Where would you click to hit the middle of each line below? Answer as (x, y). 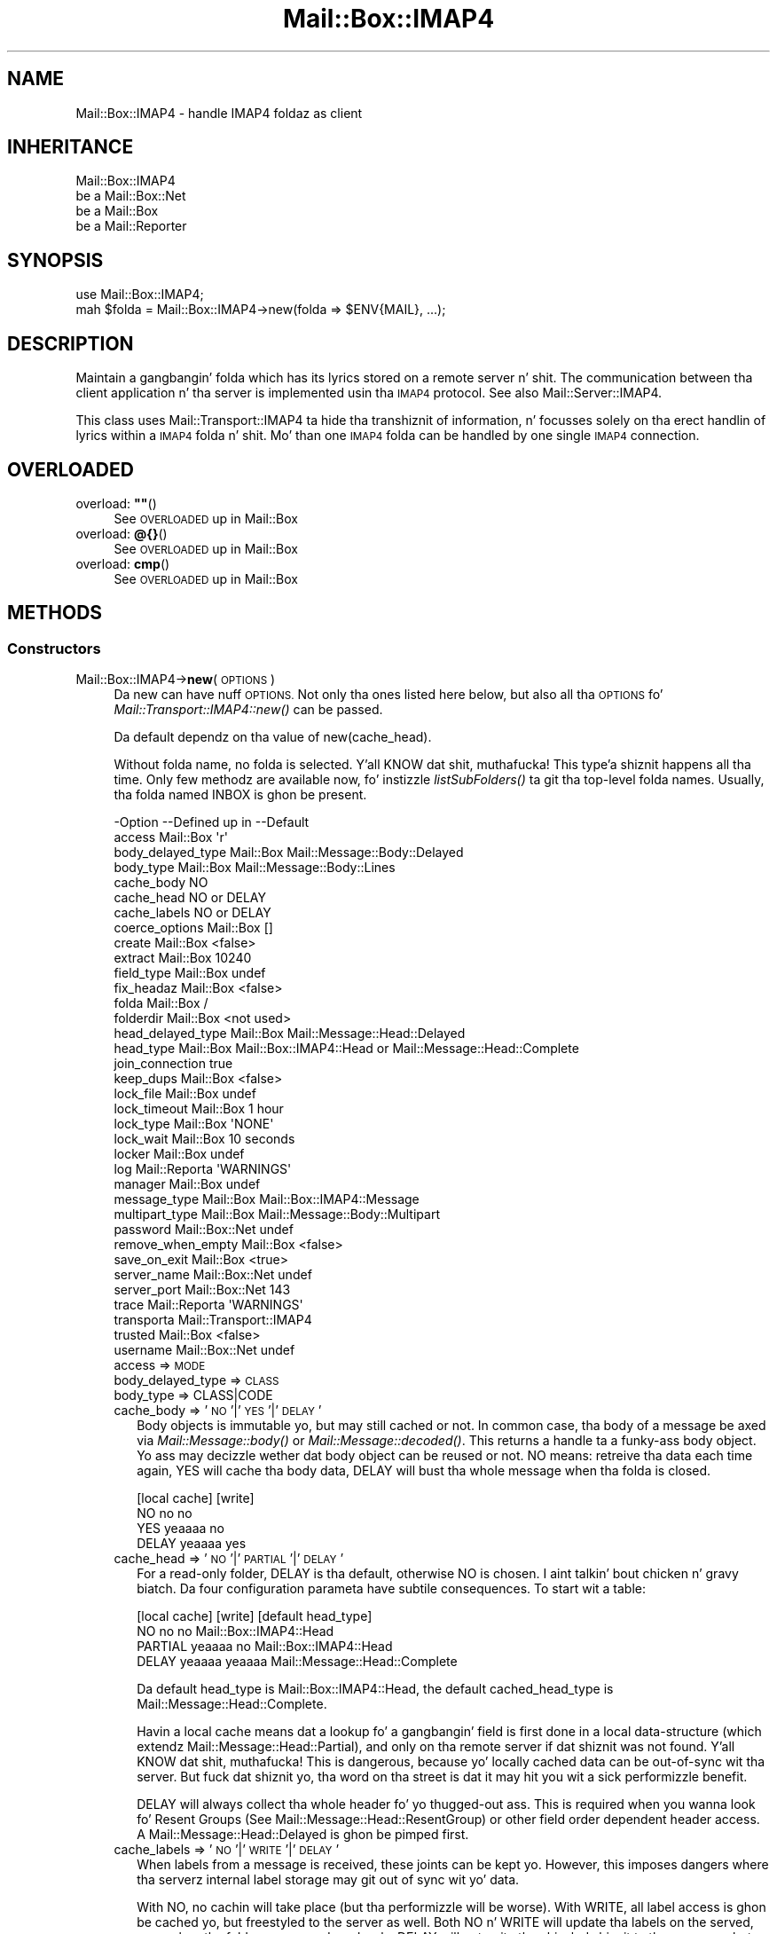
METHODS (55, 613)
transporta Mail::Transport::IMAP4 (213, 1320)
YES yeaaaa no (181, 1529)
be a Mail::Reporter (131, 226)
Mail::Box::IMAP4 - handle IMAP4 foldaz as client (219, 113)
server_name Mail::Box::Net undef (213, 1275)
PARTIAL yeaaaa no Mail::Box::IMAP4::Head (265, 1647)
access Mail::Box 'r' (171, 837)
